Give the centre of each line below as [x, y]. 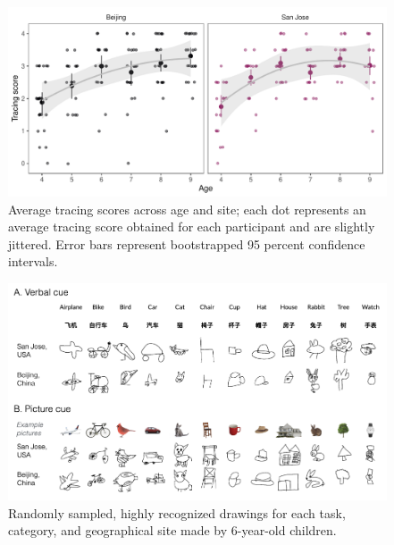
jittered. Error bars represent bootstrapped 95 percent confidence [187, 243]
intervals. [33, 261]
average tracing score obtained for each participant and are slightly [192, 226]
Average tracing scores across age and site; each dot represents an [187, 209]
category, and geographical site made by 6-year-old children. [172, 530]
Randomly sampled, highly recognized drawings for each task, [177, 512]
